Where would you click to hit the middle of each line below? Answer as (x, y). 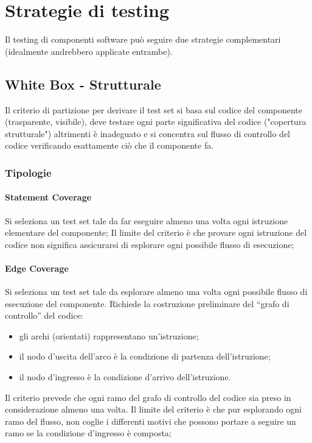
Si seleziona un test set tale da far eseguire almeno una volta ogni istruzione (147, 220)
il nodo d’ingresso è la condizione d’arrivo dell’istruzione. (125, 377)
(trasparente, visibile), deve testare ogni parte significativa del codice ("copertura (156, 122)
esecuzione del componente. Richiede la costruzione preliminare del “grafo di (147, 303)
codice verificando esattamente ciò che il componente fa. (109, 145)
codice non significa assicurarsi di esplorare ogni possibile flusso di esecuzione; (150, 244)
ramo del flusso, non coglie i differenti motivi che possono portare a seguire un (151, 421)
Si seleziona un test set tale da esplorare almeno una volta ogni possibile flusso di (156, 292)
